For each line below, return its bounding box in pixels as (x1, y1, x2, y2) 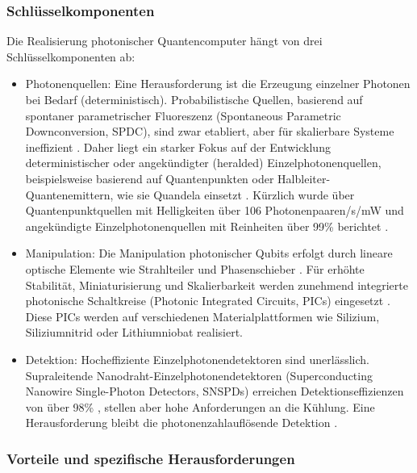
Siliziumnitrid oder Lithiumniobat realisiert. (25, 324, 244, 341)
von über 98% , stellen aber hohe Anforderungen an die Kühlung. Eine (25, 398, 375, 415)
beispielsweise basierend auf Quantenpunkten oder (25, 170, 274, 186)
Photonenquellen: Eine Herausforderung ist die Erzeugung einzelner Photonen (25, 75, 411, 92)
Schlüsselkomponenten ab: (6, 48, 136, 65)
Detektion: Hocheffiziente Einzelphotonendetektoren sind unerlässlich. (25, 350, 369, 367)
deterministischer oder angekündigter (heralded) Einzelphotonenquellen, (25, 154, 382, 171)
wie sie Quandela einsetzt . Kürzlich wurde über (117, 186, 355, 203)
